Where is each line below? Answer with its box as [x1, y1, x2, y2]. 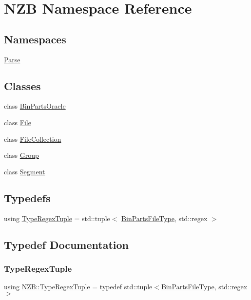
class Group [4, 150, 39, 160]
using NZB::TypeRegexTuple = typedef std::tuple [4, 281, 153, 292]
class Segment [4, 166, 45, 176]
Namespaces [4, 31, 66, 46]
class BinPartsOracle [4, 101, 66, 111]
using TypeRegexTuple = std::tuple [4, 213, 110, 223]
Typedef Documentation [4, 237, 129, 252]
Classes [4, 78, 41, 93]
